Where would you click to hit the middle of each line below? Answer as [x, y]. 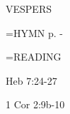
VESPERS [29, 9]
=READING [34, 57]
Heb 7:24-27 [31, 80]
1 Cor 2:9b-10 [35, 104]
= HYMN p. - [34, 32]
